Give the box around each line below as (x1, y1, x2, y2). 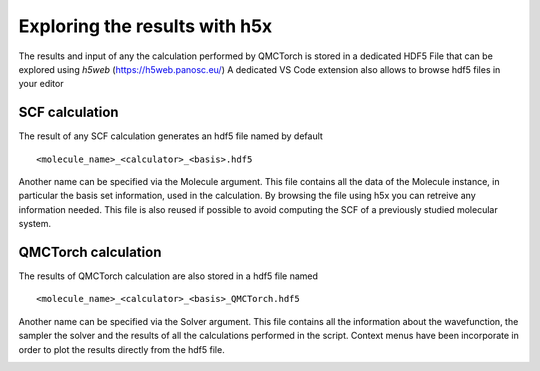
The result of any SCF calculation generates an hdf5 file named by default (18, 130, 324, 142)
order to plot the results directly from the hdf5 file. (18, 343, 225, 355)
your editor (18, 78, 64, 90)
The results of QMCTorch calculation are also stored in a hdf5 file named (18, 270, 319, 282)
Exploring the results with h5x (18, 15, 273, 37)
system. (18, 218, 52, 230)
